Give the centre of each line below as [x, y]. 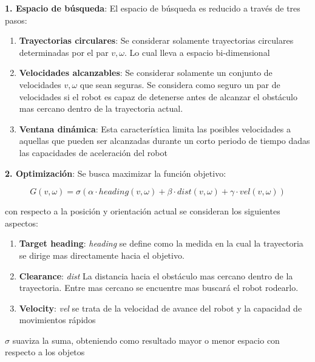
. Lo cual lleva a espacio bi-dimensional [197, 52]
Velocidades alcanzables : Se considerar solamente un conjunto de [146, 73]
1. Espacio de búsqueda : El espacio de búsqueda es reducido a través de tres [153, 8]
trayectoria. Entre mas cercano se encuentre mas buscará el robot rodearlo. [159, 288]
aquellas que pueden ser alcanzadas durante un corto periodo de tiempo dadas [164, 141]
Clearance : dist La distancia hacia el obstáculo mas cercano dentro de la [156, 275]
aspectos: [22, 223]
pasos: [16, 20]
